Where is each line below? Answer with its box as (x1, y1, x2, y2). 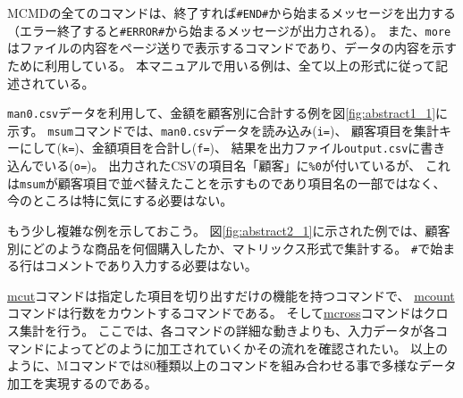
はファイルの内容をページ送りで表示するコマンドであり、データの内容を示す (7, 38, 458, 57)
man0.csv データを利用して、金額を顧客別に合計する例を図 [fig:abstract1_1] (7, 104, 436, 122)
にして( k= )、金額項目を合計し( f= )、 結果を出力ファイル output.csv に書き (19, 138, 446, 157)
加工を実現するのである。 (7, 373, 157, 392)
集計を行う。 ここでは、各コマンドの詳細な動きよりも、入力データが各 (19, 321, 436, 339)
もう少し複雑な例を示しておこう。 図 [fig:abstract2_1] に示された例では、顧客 (7, 220, 450, 239)
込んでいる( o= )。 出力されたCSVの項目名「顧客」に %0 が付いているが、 (7, 156, 422, 175)
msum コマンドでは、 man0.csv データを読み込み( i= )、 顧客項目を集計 (47, 120, 440, 139)
